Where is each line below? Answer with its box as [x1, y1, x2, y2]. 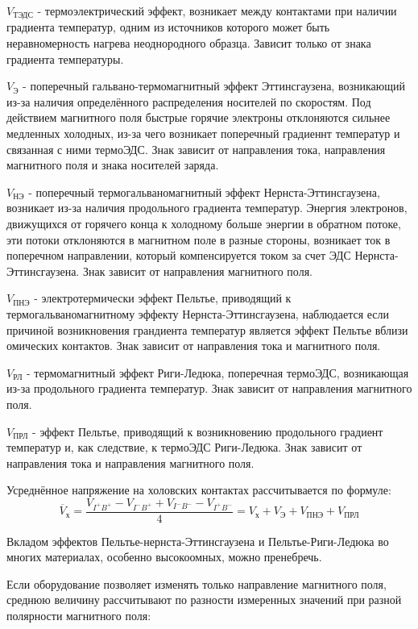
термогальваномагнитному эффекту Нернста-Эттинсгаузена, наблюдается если [6, 305, 390, 322]
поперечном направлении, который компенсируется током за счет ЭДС [6, 247, 351, 264]
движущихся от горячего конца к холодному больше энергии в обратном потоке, [6, 215, 401, 231]
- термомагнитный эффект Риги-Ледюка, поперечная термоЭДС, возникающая [26, 364, 409, 381]
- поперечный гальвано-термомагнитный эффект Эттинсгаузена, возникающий [23, 77, 405, 94]
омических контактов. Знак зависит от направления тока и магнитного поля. [6, 337, 381, 354]
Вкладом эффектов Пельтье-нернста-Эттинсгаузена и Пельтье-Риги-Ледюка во [6, 532, 389, 549]
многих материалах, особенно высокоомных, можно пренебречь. [6, 548, 322, 565]
